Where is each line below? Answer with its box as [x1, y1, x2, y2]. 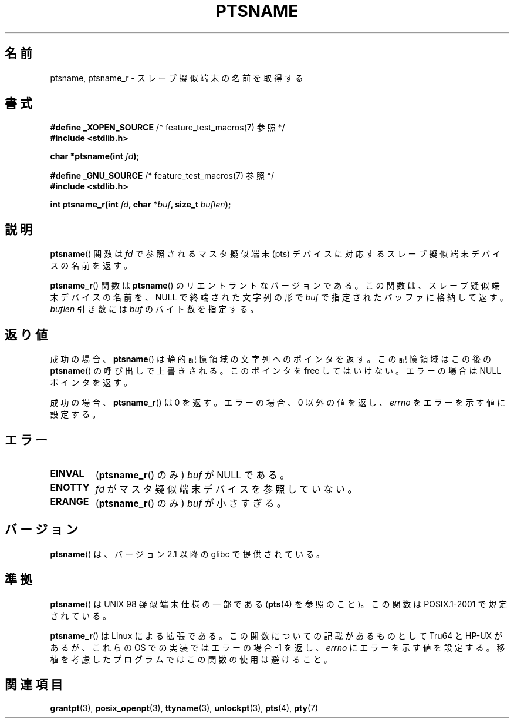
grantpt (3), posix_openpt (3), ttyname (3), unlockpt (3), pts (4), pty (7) [50, 702, 319, 713]
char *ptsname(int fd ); [50, 151, 140, 162]
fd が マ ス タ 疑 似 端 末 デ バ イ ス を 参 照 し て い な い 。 [95, 483, 357, 495]
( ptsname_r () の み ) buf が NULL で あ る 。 [95, 468, 290, 481]
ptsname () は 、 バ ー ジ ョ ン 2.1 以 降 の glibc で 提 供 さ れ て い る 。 [50, 548, 324, 559]
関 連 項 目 [5, 677, 63, 692]
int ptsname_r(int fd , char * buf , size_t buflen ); [50, 199, 231, 210]
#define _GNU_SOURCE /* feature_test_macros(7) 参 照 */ [50, 170, 274, 181]
